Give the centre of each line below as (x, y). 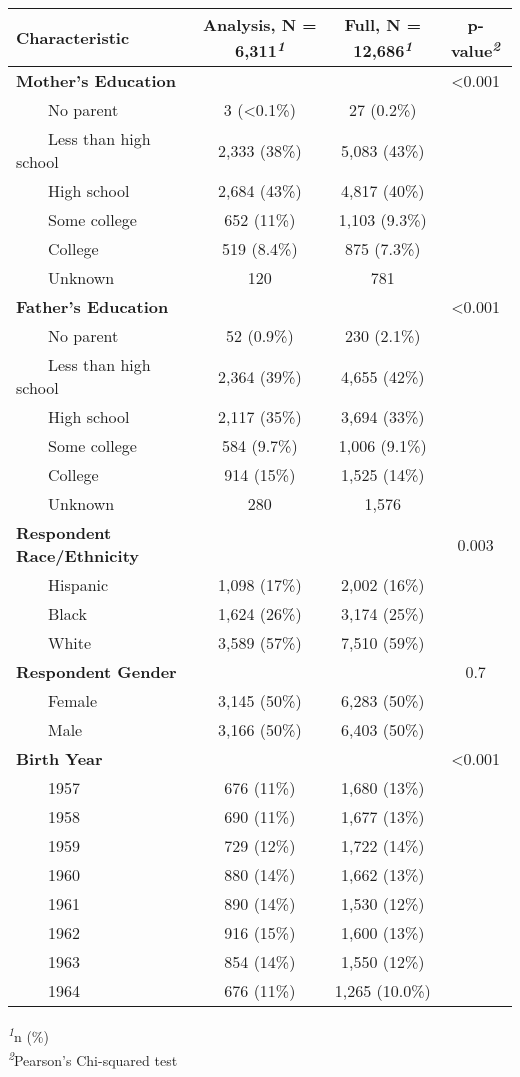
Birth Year (59, 759)
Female (73, 701)
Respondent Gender (96, 672)
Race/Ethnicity (77, 556)
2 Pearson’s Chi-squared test (93, 1058)
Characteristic (73, 38)
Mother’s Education (96, 81)
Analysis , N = (260, 24)
